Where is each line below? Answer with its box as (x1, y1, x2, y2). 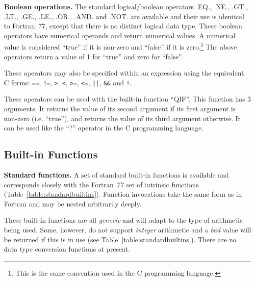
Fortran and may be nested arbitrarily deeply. (4, 198, 142, 208)
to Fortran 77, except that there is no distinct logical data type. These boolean (4, 21, 242, 31)
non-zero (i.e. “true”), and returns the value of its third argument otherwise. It (4, 113, 241, 123)
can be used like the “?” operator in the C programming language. (4, 123, 204, 133)
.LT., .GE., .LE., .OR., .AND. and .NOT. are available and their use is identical (4, 11, 244, 21)
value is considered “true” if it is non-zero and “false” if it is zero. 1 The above (4, 40, 237, 52)
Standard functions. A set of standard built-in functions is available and (4, 170, 229, 180)
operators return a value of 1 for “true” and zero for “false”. (4, 51, 183, 61)
